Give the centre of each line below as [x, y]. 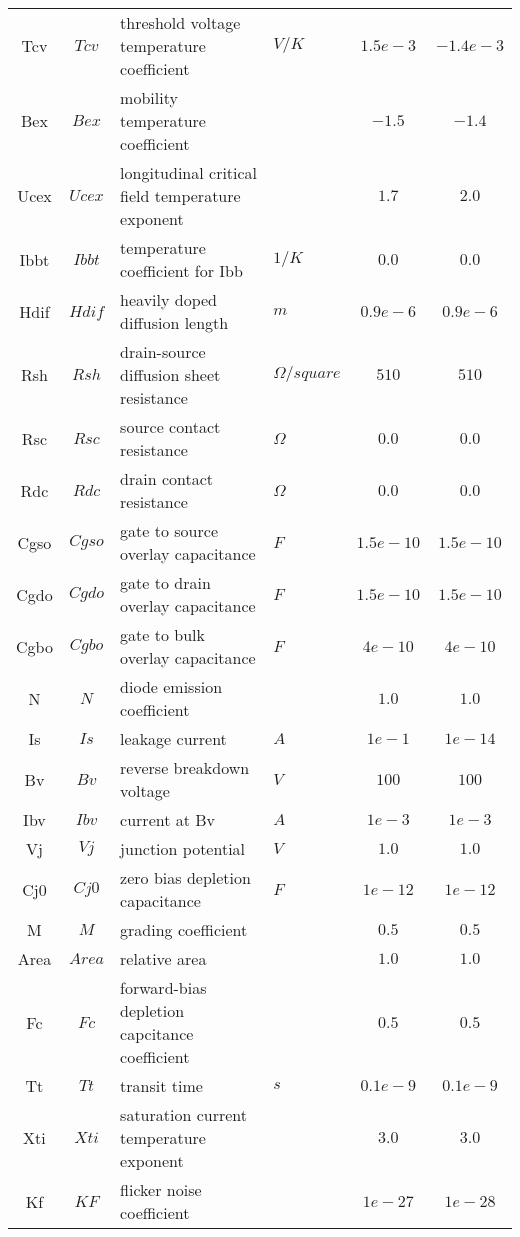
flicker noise [161, 1189]
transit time [161, 1085]
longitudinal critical [189, 172]
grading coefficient [184, 929]
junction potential [183, 848]
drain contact [167, 478]
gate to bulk [162, 634]
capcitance [157, 1033]
